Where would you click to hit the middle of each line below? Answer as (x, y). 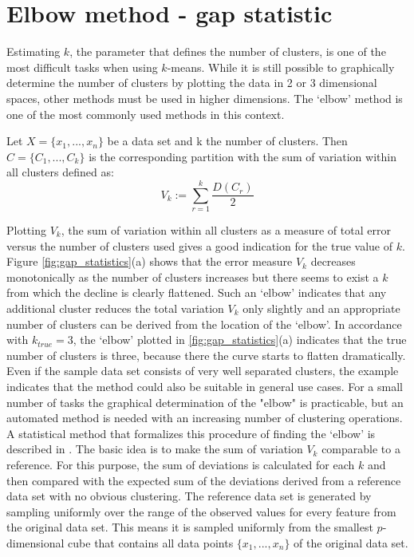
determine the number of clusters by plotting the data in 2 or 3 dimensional (192, 83)
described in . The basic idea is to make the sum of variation (155, 449)
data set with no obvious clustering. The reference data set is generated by (189, 496)
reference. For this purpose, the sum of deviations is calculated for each (181, 464)
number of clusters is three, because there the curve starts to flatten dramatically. (206, 355)
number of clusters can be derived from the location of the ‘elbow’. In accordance (204, 324)
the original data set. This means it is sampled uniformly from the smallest (190, 527)
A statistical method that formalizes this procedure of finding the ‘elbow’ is (191, 433)
